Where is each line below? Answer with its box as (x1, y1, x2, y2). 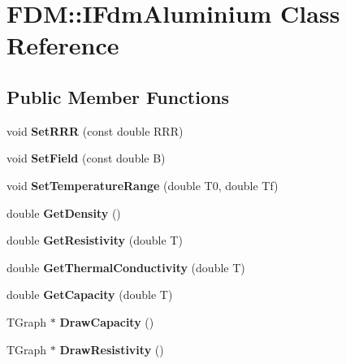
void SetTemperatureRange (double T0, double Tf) (6, 176, 279, 193)
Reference (6, 28, 119, 62)
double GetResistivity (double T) (6, 232, 183, 249)
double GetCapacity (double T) (6, 286, 173, 303)
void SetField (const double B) (6, 149, 166, 167)
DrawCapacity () (59, 313, 154, 330)
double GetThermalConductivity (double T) (6, 258, 245, 275)
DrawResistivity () (59, 340, 164, 357)
